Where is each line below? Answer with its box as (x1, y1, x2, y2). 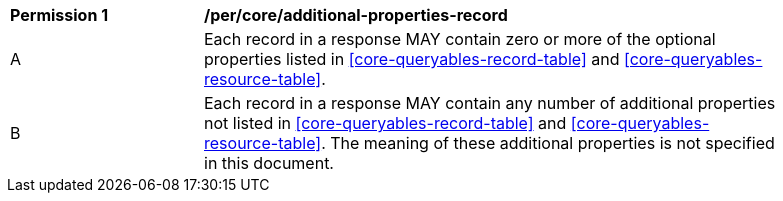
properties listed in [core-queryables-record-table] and (204, 49, 620, 69)
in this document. (204, 153, 334, 173)
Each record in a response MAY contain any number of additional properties (204, 93, 776, 113)
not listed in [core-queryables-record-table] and (204, 113, 567, 133)
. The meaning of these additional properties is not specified (321, 133, 775, 153)
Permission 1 (10, 5, 109, 25)
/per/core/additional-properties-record (204, 5, 508, 25)
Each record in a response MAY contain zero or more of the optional (204, 29, 716, 49)
